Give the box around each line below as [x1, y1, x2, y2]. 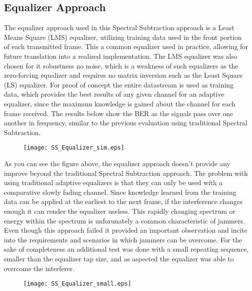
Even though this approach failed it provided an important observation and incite [4, 225, 248, 235]
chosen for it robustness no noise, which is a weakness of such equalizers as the [4, 60, 238, 70]
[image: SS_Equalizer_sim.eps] [23, 144, 125, 152]
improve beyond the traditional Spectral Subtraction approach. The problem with [4, 168, 248, 178]
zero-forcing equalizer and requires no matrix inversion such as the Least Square [4, 70, 243, 80]
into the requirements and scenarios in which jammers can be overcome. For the [4, 234, 242, 244]
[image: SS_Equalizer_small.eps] [23, 280, 131, 288]
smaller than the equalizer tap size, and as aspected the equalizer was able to [4, 253, 234, 263]
